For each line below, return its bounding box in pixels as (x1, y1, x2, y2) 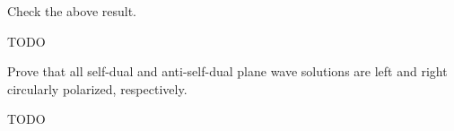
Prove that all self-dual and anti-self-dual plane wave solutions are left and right (7, 62, 448, 81)
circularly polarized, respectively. (7, 79, 188, 98)
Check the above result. (7, 2, 136, 20)
